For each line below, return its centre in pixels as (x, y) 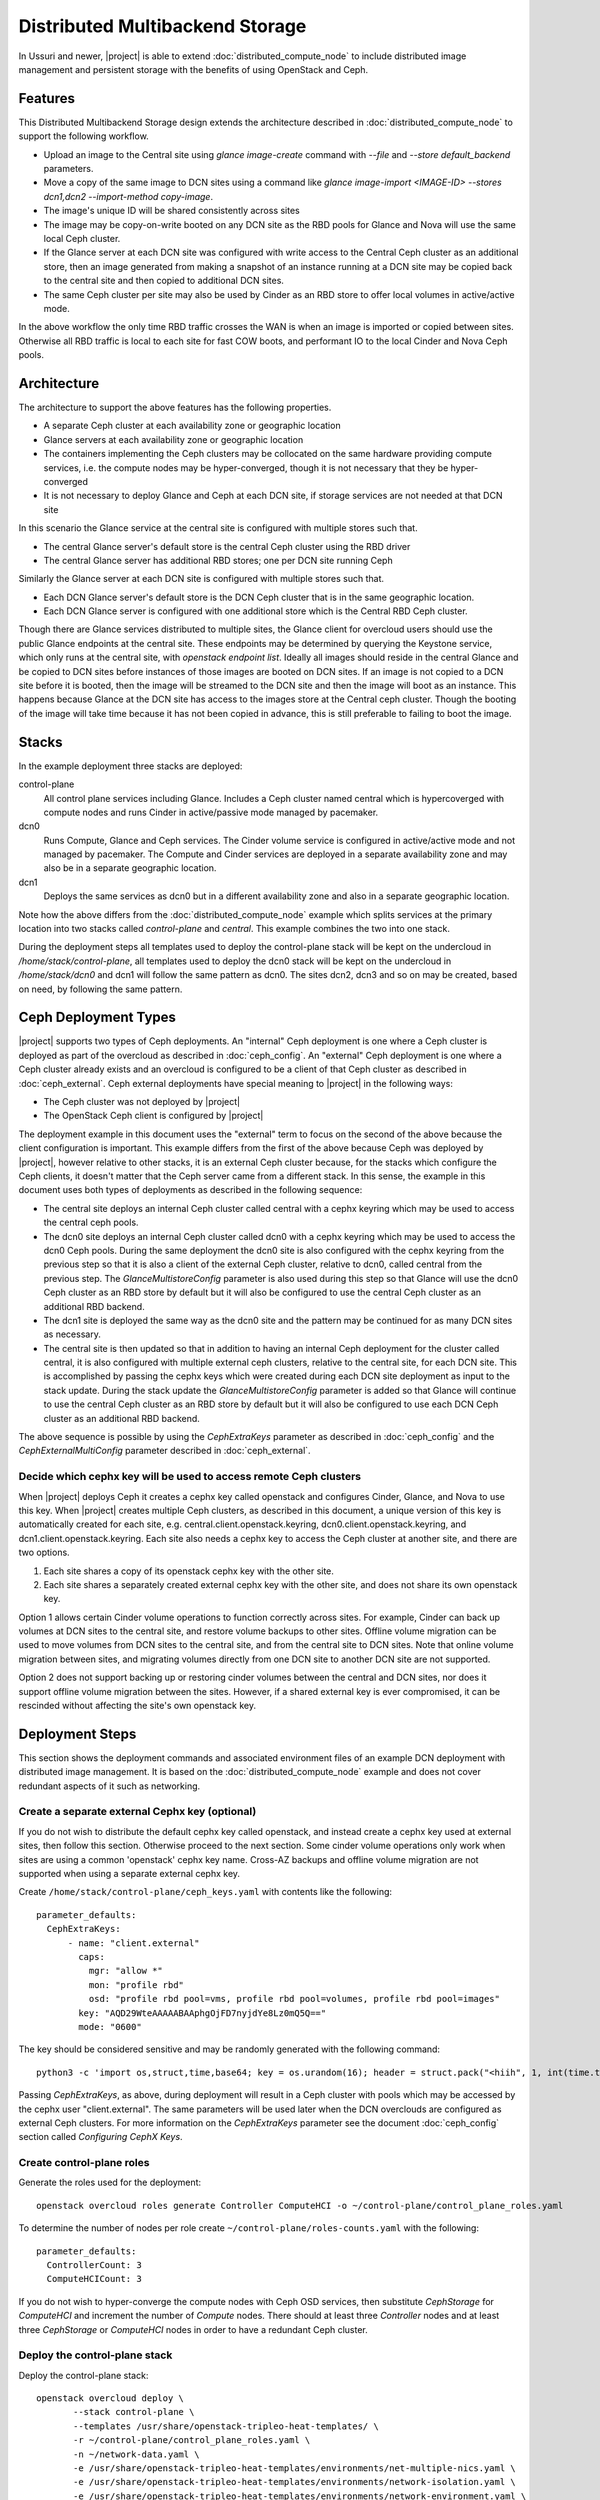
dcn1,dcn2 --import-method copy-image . (128, 196)
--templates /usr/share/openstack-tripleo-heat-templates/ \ (226, 2426)
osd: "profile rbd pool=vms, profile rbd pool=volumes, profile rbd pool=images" (294, 1999)
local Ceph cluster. (82, 238)
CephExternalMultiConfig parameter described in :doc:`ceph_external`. (164, 1451)
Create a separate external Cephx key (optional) (137, 1812)
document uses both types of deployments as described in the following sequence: (190, 1190)
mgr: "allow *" (126, 1971)
